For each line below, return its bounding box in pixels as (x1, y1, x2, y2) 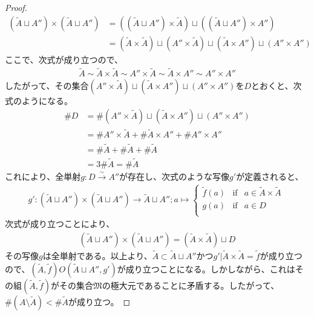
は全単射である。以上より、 (42, 249, 152, 262)
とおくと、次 (251, 79, 302, 91)
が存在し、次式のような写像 (119, 170, 230, 182)
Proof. (5, 1, 27, 13)
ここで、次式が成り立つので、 (5, 53, 123, 65)
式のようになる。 (5, 94, 73, 107)
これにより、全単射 (5, 170, 81, 182)
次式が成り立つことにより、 (5, 217, 115, 230)
